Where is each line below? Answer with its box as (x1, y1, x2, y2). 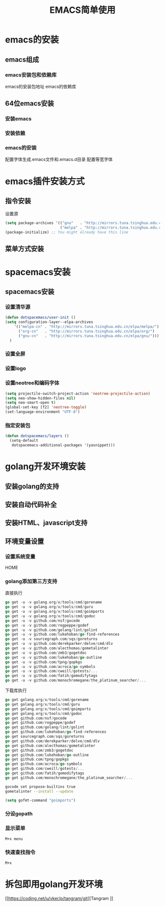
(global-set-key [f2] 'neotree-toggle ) (5, 405, 87, 410)
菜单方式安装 (5, 245, 44, 253)
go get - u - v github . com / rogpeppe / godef (5, 623, 89, 628)
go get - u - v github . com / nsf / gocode (5, 618, 80, 623)
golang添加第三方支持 (5, 578, 57, 585)
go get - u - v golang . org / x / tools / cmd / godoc (5, 613, 96, 619)
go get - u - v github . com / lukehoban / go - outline (5, 655, 102, 660)
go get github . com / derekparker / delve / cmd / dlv (5, 739, 100, 744)
